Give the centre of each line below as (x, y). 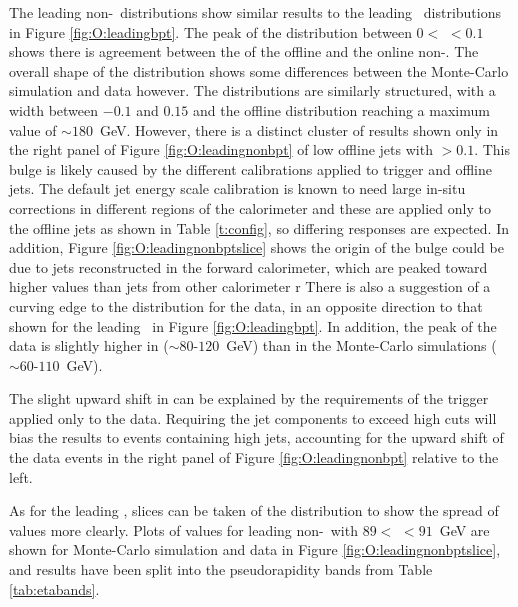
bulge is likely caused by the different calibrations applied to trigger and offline (251, 168)
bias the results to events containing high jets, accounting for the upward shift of (256, 437)
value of (33, 129)
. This (492, 149)
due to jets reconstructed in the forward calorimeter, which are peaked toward (248, 266)
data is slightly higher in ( (89, 345)
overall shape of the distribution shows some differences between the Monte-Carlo (259, 70)
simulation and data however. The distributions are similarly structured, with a (252, 90)
